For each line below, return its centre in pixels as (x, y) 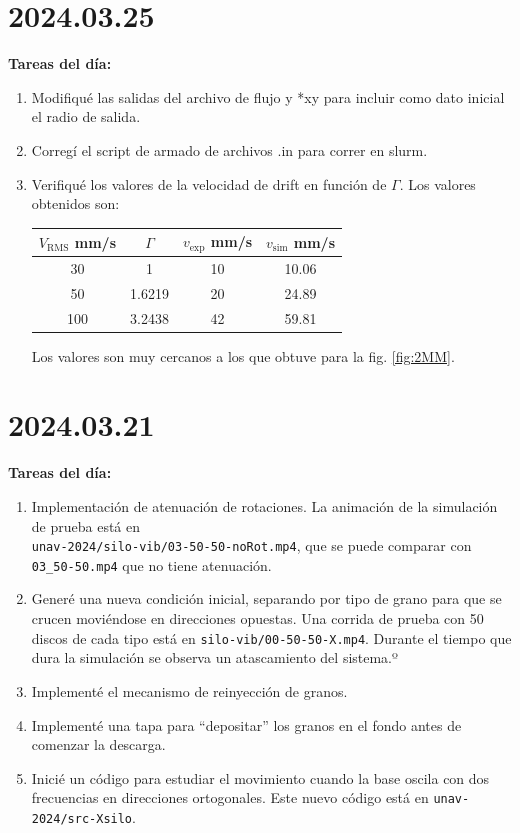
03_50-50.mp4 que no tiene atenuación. (151, 564)
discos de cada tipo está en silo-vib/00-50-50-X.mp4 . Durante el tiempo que (271, 637)
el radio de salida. (86, 116)
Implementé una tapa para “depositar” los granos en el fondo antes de (246, 724)
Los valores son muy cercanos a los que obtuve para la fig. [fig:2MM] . (243, 355)
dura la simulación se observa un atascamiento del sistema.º (214, 657)
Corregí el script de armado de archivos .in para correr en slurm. (229, 149)
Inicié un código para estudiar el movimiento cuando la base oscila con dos (260, 777)
